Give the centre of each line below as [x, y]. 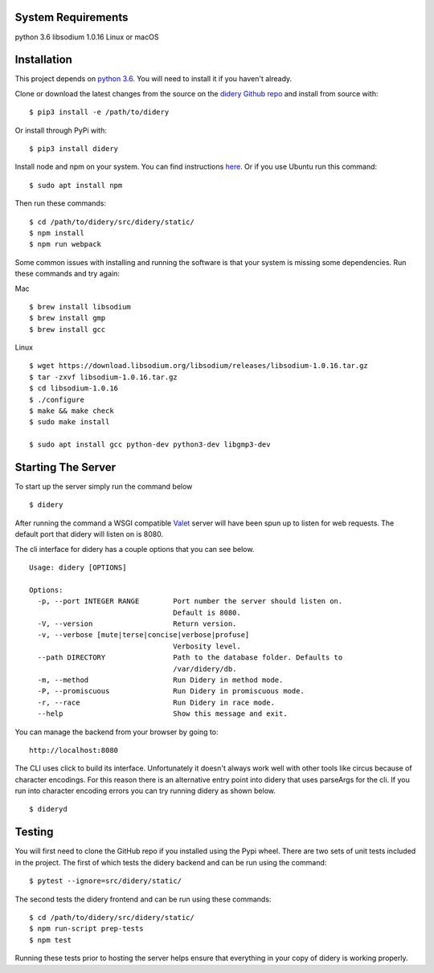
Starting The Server [66, 467]
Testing [34, 832]
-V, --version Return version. [137, 624]
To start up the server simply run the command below [104, 487]
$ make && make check [72, 411]
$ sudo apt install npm [76, 185]
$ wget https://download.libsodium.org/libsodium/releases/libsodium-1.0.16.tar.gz [199, 366]
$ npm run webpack [66, 244]
